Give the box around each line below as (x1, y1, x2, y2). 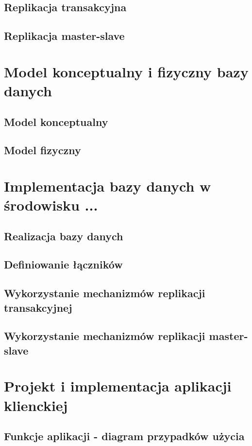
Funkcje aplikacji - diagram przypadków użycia (4, 428, 245, 444)
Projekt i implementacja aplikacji (4, 376, 232, 396)
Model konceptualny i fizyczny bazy (4, 61, 249, 81)
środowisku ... (4, 195, 98, 215)
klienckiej (4, 395, 68, 415)
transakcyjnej (4, 300, 72, 315)
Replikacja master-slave (4, 28, 125, 43)
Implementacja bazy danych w (4, 176, 211, 196)
